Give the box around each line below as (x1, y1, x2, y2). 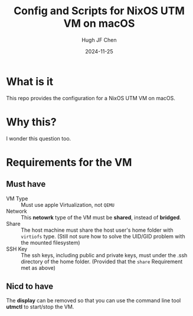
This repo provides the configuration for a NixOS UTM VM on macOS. (6, 94, 176, 101)
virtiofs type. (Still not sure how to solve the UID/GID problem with (21, 232, 185, 240)
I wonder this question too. (6, 135, 71, 142)
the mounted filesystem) (21, 239, 81, 246)
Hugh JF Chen (81, 36, 117, 43)
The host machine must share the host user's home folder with (21, 226, 174, 234)
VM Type (6, 194, 28, 202)
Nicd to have (6, 282, 54, 292)
